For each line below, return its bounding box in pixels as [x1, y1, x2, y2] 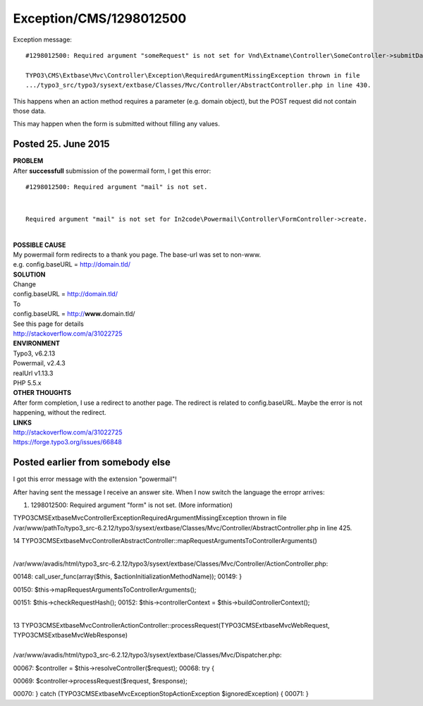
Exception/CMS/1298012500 [13, 11, 187, 26]
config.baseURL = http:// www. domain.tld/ [13, 310, 135, 318]
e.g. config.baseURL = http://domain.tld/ [13, 260, 130, 269]
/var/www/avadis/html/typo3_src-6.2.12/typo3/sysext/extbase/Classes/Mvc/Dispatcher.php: [13, 651, 282, 659]
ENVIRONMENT [13, 339, 60, 348]
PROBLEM [13, 157, 44, 165]
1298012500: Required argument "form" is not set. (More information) [30, 501, 233, 509]
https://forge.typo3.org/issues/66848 [13, 438, 123, 446]
